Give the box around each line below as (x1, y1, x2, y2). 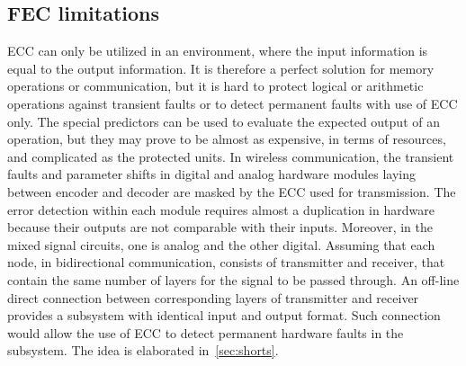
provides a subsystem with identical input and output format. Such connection (7, 306, 441, 325)
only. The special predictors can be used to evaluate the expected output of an (7, 112, 440, 130)
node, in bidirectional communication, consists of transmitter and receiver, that (7, 253, 445, 272)
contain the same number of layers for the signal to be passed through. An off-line (7, 270, 460, 289)
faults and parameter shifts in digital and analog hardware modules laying (7, 165, 416, 183)
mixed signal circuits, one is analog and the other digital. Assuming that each (7, 235, 435, 254)
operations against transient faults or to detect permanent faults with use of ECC (7, 94, 458, 112)
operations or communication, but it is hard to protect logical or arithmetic (7, 76, 424, 95)
